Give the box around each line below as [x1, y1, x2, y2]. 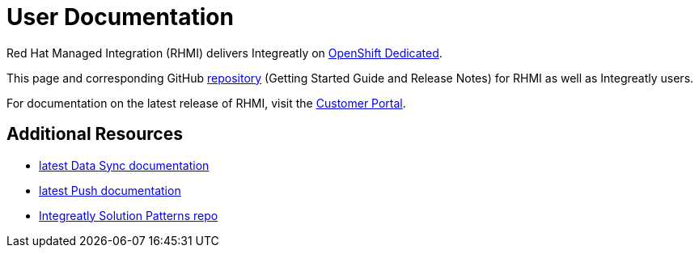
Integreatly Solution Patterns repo [39, 208, 218, 222]
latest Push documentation [39, 183, 181, 197]
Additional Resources [6, 124, 183, 145]
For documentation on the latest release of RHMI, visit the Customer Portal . [6, 95, 406, 110]
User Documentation [6, 3, 234, 31]
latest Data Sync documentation [39, 158, 210, 172]
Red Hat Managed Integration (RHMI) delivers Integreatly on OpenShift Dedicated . [6, 45, 443, 60]
